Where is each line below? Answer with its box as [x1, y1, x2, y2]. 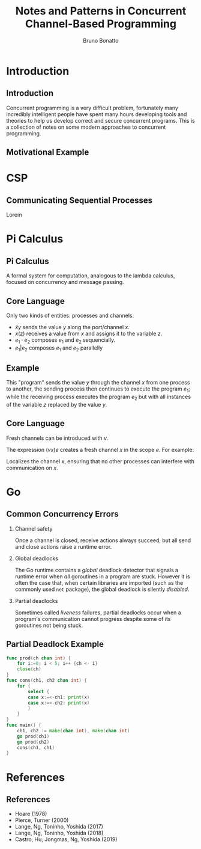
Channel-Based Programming [25, 17, 177, 31]
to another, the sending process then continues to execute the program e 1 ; [6, 385, 190, 394]
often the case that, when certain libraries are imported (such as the [14, 579, 184, 586]
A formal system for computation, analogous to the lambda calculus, [6, 272, 175, 279]
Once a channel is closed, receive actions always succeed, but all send [14, 537, 191, 544]
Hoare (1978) [14, 810, 47, 818]
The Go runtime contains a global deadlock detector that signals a [14, 566, 179, 573]
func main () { [6, 722, 42, 729]
